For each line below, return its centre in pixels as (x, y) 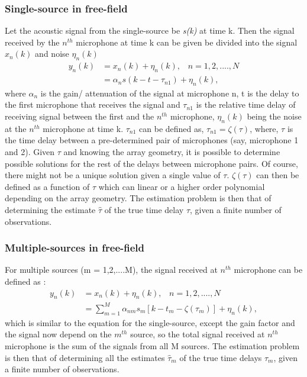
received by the (32, 42)
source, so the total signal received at (198, 334)
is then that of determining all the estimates (85, 357)
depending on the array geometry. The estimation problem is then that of (138, 198)
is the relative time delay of (246, 104)
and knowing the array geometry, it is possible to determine (172, 152)
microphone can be (268, 270)
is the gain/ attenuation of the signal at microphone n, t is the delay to (170, 93)
